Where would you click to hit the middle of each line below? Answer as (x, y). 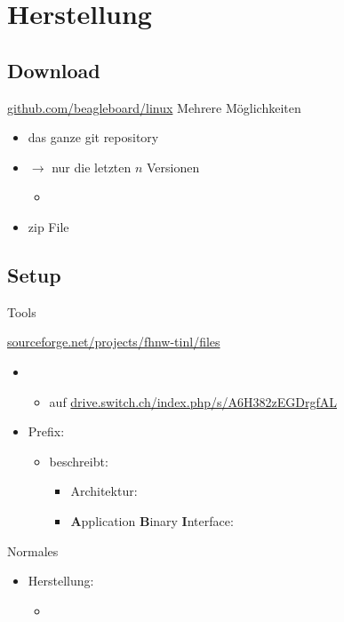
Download (54, 70)
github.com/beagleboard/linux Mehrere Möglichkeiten (154, 107)
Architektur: (104, 491)
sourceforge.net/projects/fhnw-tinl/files (114, 342)
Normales (33, 550)
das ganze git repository (93, 137)
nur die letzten (92, 167)
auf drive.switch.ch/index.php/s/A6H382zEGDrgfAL (193, 401)
